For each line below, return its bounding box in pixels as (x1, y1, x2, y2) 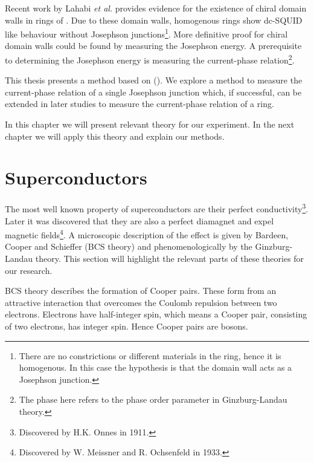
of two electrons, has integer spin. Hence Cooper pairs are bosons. (5, 320, 248, 333)
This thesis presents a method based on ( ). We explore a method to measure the (5, 74, 303, 86)
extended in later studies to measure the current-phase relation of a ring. (5, 97, 274, 110)
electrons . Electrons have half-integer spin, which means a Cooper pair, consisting (5, 308, 307, 320)
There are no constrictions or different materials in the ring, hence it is (19, 349, 281, 362)
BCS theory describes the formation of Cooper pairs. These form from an (5, 284, 277, 297)
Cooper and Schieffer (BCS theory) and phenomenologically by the (5, 240, 252, 253)
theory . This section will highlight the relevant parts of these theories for (35, 252, 304, 265)
